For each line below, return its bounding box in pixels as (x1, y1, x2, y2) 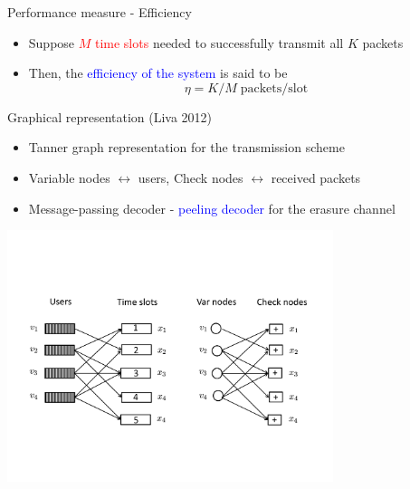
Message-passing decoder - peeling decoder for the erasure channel (28, 198, 396, 217)
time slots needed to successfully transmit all (94, 33, 344, 52)
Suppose (28, 33, 75, 52)
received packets (271, 168, 361, 187)
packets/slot (240, 81, 309, 95)
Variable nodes (28, 168, 110, 187)
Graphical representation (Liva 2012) (7, 107, 213, 126)
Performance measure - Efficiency (7, 3, 192, 21)
